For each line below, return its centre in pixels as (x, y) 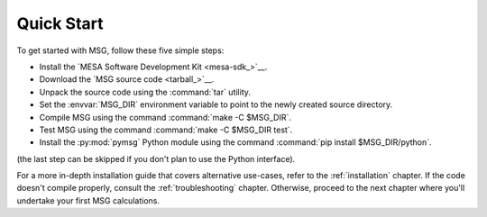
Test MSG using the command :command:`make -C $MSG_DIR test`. (166, 130)
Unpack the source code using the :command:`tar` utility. (145, 92)
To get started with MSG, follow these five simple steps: (120, 50)
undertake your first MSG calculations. (88, 200)
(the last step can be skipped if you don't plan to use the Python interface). (156, 158)
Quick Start (60, 23)
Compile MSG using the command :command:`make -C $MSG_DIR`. (165, 117)
